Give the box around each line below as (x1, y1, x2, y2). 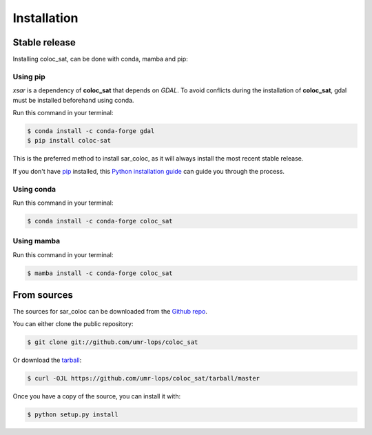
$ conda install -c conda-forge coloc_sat (27, 217, 173, 225)
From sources (12, 289, 74, 301)
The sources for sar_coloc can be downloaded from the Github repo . (12, 307, 208, 316)
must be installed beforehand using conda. (12, 96, 134, 104)
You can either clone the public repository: (12, 320, 134, 328)
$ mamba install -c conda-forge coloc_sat (27, 269, 173, 277)
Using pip (12, 72, 46, 81)
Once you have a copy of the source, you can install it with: (12, 392, 181, 401)
